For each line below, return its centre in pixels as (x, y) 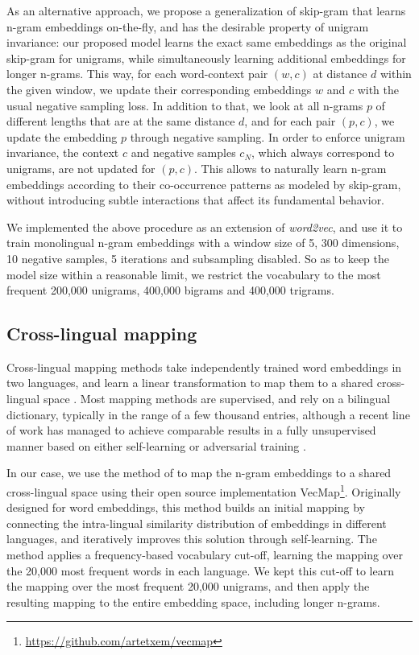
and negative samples (183, 152)
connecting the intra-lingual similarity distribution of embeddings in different (197, 523)
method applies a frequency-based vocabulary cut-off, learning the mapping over (205, 555)
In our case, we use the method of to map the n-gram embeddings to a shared (199, 473)
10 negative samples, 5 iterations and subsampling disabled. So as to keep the (198, 258)
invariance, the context (63, 152)
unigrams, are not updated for (81, 168)
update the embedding (62, 136)
